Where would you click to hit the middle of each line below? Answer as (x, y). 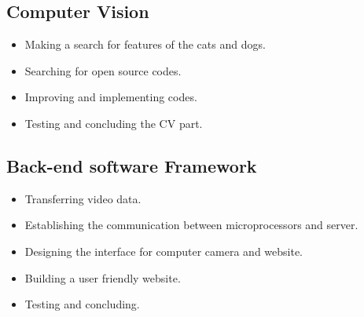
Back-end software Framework (132, 165)
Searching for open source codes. (103, 70)
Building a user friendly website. (103, 277)
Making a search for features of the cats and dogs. (145, 44)
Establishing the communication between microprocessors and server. (191, 225)
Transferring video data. (83, 198)
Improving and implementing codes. (111, 97)
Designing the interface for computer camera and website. (164, 251)
